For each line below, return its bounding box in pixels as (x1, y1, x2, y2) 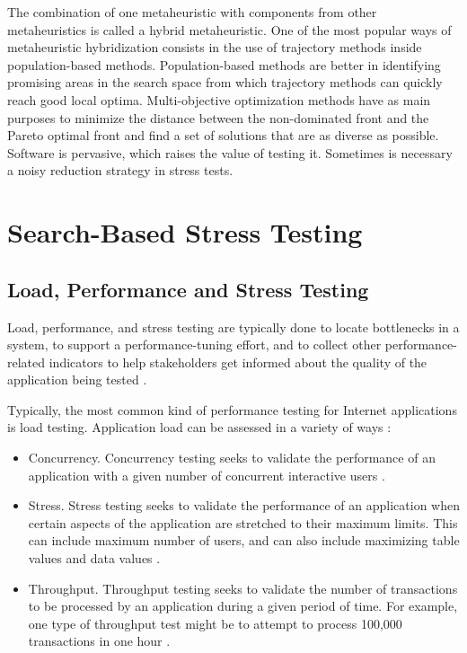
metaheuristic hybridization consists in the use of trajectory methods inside (7, 38, 422, 57)
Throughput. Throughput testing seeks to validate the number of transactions (28, 578, 458, 597)
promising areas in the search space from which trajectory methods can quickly (7, 73, 443, 92)
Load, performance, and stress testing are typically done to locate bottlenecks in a (7, 317, 460, 336)
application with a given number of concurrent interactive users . (28, 465, 385, 484)
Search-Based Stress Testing (7, 214, 363, 251)
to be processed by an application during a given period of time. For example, (28, 596, 458, 615)
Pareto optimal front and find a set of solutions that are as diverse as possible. (7, 126, 439, 145)
